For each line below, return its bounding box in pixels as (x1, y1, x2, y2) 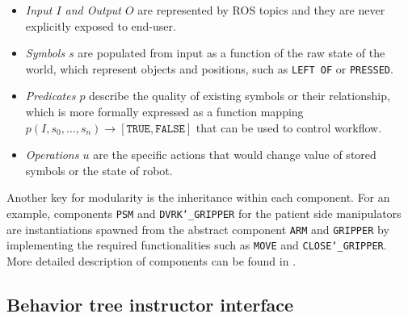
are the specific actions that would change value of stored (93, 146, 376, 163)
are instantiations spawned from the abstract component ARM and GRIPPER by (6, 220, 389, 237)
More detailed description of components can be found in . (6, 252, 297, 269)
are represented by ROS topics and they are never (137, 2, 385, 18)
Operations (25, 146, 79, 163)
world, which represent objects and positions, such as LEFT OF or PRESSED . (25, 60, 393, 77)
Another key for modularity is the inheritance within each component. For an (6, 189, 390, 206)
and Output (65, 2, 122, 18)
